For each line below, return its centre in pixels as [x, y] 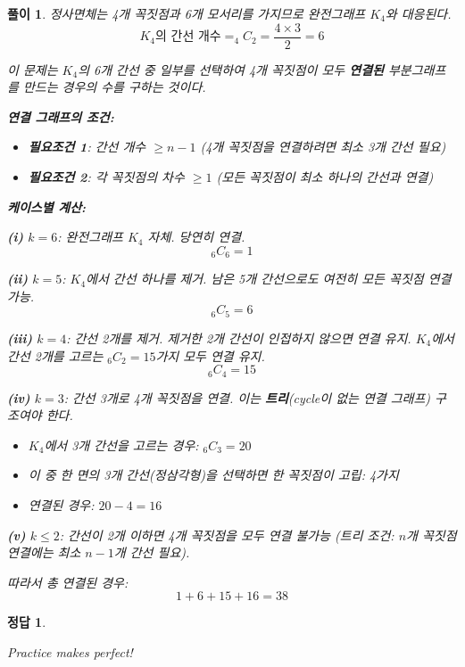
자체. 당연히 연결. [196, 237]
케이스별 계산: [47, 206]
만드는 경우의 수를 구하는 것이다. [114, 87]
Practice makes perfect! [70, 651]
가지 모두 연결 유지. [210, 355]
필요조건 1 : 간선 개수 [87, 147]
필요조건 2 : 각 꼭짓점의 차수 [106, 177]
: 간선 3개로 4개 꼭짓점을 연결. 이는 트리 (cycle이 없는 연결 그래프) [247, 397]
